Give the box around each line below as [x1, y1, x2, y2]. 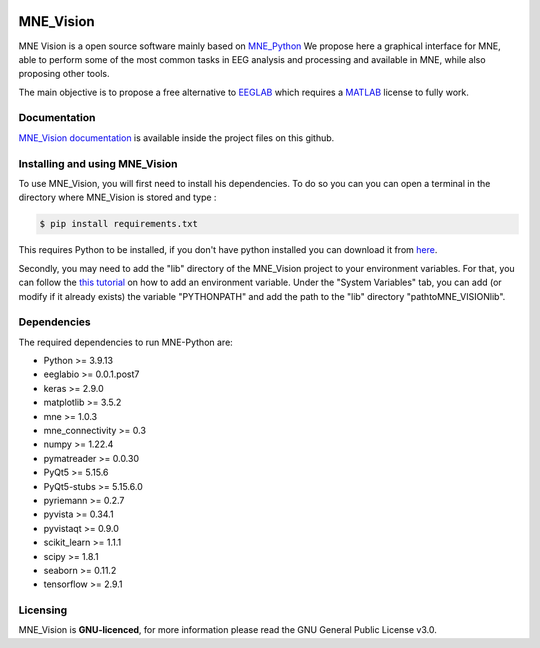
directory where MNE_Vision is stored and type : [18, 191, 217, 204]
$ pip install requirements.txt [39, 218, 199, 230]
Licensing [18, 603, 68, 617]
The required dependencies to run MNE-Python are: [18, 336, 234, 348]
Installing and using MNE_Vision [18, 156, 178, 170]
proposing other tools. [18, 68, 110, 80]
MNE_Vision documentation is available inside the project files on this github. [18, 131, 335, 144]
